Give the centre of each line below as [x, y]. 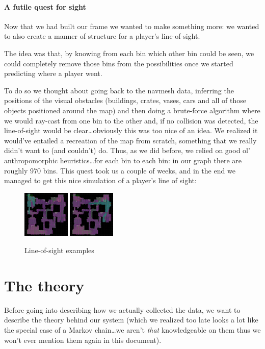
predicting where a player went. [53, 73]
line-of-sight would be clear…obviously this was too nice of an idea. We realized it [131, 130]
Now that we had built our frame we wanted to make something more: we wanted [132, 26]
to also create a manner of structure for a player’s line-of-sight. [102, 36]
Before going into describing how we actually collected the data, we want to [122, 309]
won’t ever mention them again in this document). [83, 340]
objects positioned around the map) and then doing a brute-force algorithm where [132, 110]
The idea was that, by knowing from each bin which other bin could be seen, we [129, 53]
